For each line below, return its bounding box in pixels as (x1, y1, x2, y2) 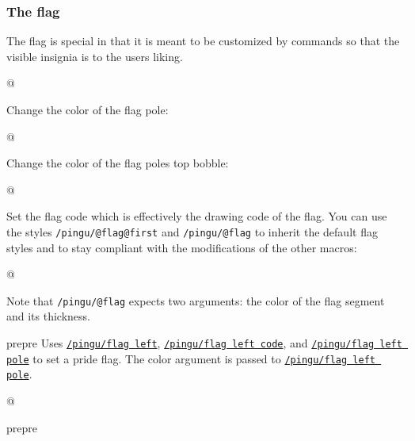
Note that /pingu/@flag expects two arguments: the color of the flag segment (6, 292, 385, 309)
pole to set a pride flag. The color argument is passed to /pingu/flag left (6, 350, 375, 366)
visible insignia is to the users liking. (6, 48, 183, 64)
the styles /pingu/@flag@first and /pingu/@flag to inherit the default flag (6, 223, 378, 240)
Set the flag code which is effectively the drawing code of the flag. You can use (6, 208, 387, 224)
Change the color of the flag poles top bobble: (6, 155, 229, 171)
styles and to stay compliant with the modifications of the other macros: (6, 239, 357, 255)
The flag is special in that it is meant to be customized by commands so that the (6, 33, 400, 49)
